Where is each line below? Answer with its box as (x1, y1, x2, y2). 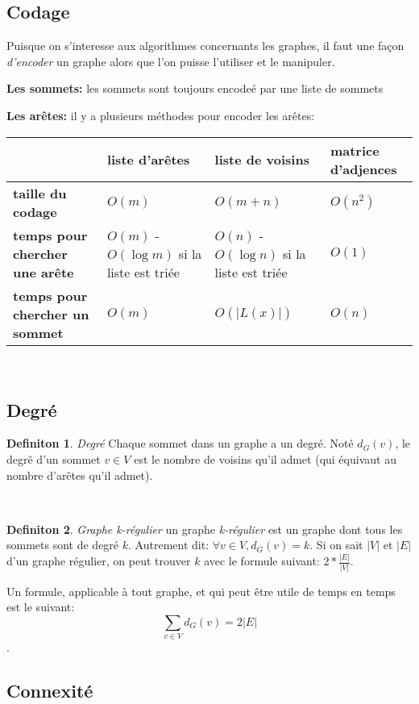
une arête (13, 262, 74, 281)
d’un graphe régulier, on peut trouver (6, 552, 191, 569)
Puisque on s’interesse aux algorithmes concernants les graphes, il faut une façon (6, 37, 404, 54)
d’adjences (330, 159, 397, 178)
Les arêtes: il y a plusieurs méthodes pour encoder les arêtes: (6, 106, 315, 123)
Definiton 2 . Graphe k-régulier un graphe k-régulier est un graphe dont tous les (6, 520, 403, 537)
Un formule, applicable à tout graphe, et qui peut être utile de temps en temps (6, 582, 396, 599)
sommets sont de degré (6, 536, 119, 553)
